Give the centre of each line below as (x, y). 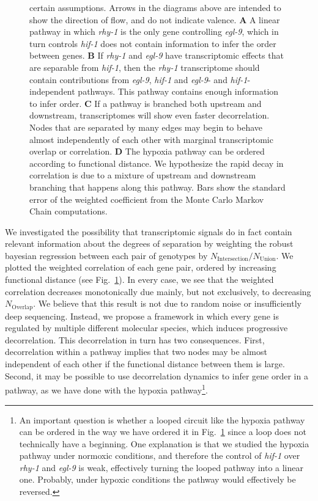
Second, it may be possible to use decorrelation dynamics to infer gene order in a (157, 375)
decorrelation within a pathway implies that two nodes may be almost (136, 352)
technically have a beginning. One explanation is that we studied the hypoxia (164, 443)
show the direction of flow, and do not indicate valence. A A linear (155, 19)
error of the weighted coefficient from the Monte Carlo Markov (147, 199)
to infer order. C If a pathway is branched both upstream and (146, 103)
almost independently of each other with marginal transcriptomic (151, 139)
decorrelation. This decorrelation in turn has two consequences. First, (135, 339)
